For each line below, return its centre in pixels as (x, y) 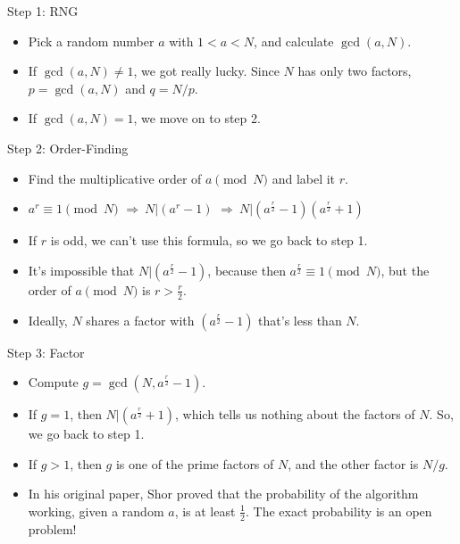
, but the (405, 270)
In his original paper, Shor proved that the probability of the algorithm (223, 494)
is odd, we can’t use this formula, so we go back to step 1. (209, 240)
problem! (52, 528)
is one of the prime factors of (195, 463)
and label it (304, 178)
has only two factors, (355, 71)
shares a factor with (140, 320)
